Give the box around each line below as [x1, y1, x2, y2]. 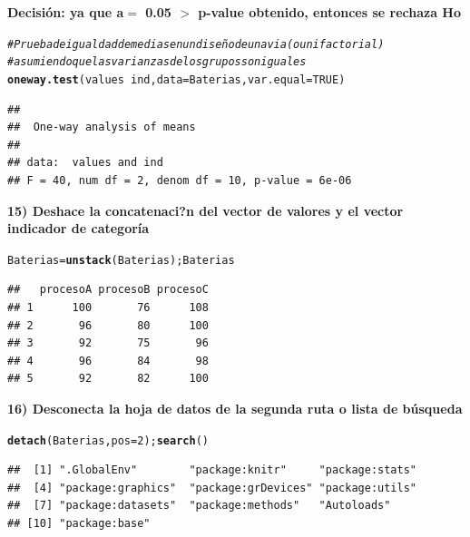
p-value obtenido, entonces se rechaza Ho [198, 3, 461, 21]
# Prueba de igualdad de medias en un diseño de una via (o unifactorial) [7, 37, 385, 51]
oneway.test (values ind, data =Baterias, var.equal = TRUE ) [7, 73, 346, 86]
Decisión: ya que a [7, 3, 124, 21]
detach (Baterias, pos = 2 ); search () [7, 434, 209, 447]
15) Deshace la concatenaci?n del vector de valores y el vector [7, 200, 404, 220]
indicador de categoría [7, 219, 150, 238]
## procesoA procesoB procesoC [7, 283, 209, 297]
